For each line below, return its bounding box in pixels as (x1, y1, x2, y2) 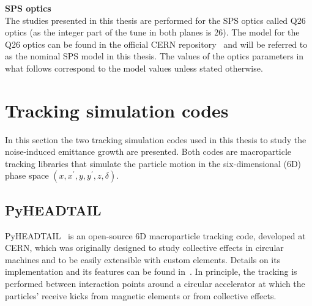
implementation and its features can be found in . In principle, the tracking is (5, 265, 297, 278)
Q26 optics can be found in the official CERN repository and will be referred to (5, 37, 308, 50)
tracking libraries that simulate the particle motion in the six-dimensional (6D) (5, 157, 302, 170)
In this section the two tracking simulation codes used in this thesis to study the (5, 133, 306, 146)
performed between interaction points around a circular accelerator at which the (5, 277, 305, 290)
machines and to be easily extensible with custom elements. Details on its (5, 253, 281, 266)
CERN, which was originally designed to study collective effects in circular (5, 241, 284, 254)
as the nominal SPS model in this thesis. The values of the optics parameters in (5, 50, 304, 62)
